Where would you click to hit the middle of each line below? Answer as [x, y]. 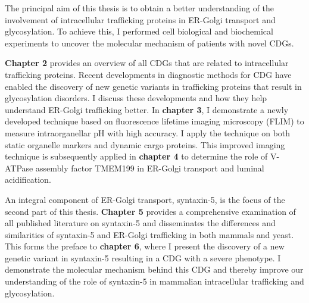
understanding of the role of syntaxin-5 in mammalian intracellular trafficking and [154, 281]
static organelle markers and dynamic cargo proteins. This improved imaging [145, 144]
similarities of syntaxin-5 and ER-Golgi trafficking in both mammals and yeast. [149, 234]
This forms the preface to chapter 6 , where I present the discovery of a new [145, 246]
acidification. [28, 179]
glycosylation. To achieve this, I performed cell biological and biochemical [139, 31]
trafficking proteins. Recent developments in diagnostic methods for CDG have [148, 74]
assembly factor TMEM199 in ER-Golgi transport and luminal [150, 168]
